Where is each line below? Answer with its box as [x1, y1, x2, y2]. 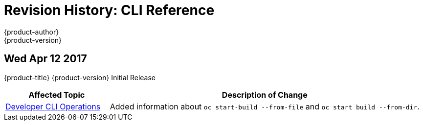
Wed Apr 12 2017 [4, 53, 87, 65]
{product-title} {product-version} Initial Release [4, 73, 156, 82]
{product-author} [4, 27, 59, 36]
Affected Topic [28, 89, 85, 100]
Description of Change [222, 89, 308, 100]
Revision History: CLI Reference [4, 2, 215, 18]
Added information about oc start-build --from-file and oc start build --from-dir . [110, 101, 420, 111]
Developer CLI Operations [5, 101, 101, 111]
